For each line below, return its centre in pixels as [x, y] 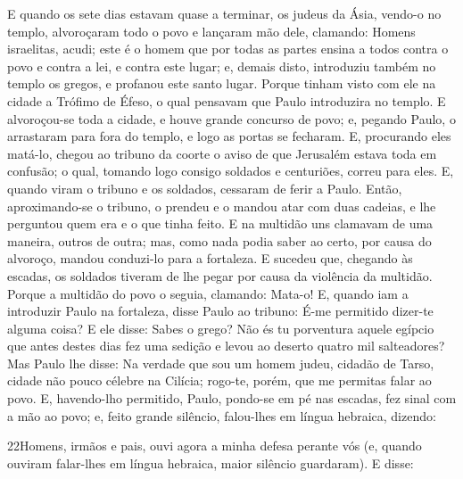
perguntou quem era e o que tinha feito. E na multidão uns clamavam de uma [220, 223]
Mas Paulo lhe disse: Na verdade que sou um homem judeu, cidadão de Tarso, [221, 363]
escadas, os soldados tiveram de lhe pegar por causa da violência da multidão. [220, 275]
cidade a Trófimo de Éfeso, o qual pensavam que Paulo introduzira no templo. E [227, 100]
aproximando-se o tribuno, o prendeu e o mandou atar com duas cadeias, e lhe [222, 206]
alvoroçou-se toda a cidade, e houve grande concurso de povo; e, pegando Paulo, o [231, 118]
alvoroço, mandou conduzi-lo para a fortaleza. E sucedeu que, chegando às [210, 258]
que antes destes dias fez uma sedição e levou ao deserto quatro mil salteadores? [226, 346]
